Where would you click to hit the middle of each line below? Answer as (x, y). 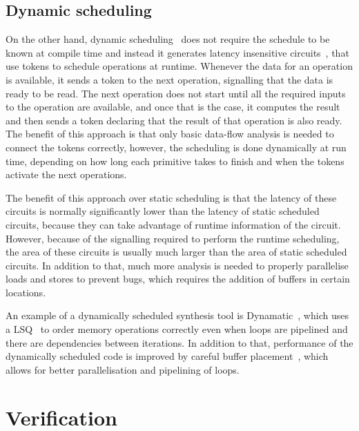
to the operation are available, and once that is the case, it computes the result (173, 107)
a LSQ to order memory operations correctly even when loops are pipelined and (177, 329)
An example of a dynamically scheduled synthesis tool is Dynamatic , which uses (177, 315)
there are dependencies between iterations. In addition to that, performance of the (179, 342)
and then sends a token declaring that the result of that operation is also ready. (174, 120)
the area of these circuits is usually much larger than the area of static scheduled (176, 252)
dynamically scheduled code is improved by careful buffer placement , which (167, 356)
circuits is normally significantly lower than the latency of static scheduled (163, 211)
